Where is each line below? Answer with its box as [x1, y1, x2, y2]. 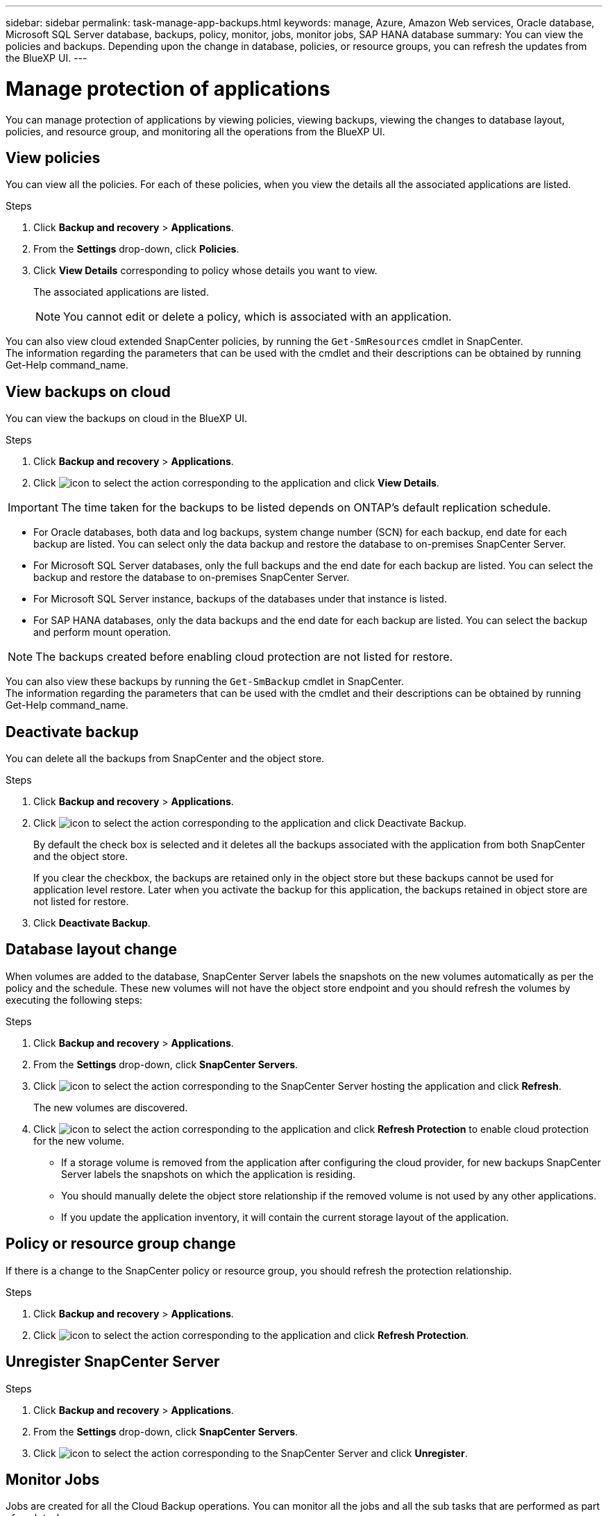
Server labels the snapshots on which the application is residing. [61, 1168, 355, 1180]
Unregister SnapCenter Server [6, 1353, 220, 1371]
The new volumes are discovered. [33, 1101, 188, 1113]
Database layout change [6, 941, 178, 959]
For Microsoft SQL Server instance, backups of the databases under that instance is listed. [33, 593, 447, 605]
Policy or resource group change [6, 1235, 236, 1253]
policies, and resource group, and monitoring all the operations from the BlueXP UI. [6, 125, 385, 137]
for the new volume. [33, 1134, 125, 1147]
